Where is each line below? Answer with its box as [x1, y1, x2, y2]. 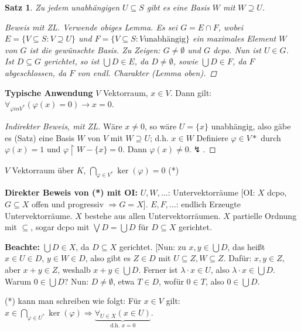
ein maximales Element [192, 32, 276, 45]
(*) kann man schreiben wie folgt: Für [5, 295, 142, 307]
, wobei [218, 20, 243, 33]
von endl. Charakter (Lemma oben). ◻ [77, 66, 217, 78]
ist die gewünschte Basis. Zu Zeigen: [29, 43, 160, 56]
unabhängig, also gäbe [211, 119, 291, 132]
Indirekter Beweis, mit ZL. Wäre [5, 119, 122, 132]
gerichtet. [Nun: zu [119, 240, 186, 252]
